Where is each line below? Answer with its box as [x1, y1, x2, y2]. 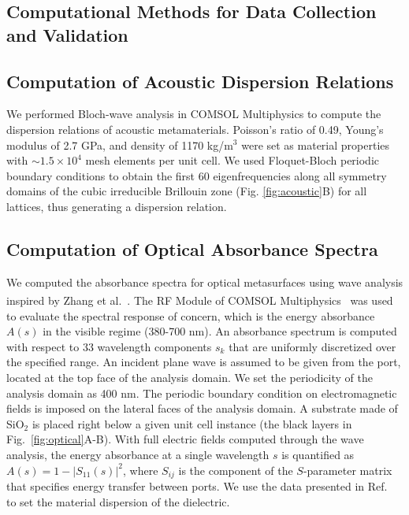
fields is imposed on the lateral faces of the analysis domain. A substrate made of [6, 400, 398, 417]
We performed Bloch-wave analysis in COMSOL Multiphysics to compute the [6, 106, 381, 122]
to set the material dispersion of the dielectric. [6, 493, 230, 509]
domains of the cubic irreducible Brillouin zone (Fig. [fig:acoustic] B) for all [6, 183, 367, 199]
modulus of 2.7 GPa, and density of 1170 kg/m [6, 136, 233, 153]
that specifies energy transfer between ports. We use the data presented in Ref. [6, 477, 388, 494]
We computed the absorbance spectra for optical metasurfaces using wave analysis [6, 273, 403, 290]
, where [123, 461, 158, 478]
